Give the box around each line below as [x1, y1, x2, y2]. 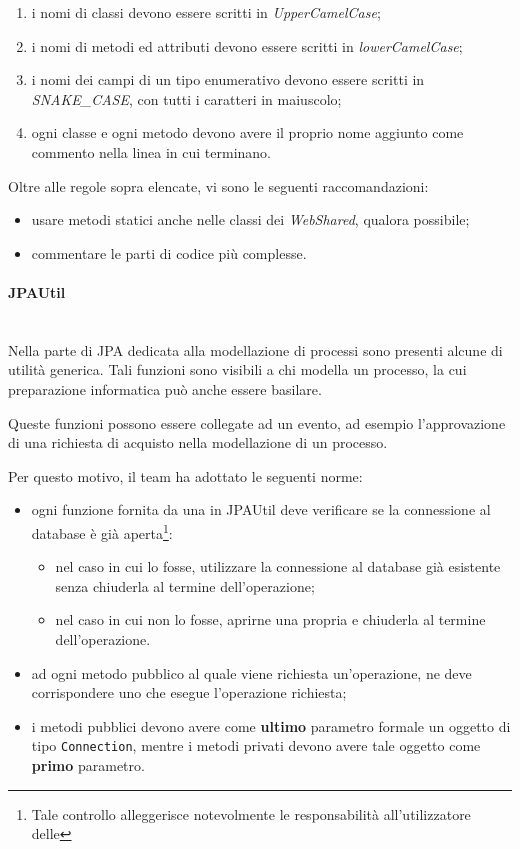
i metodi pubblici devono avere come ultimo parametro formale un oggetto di [31, 715, 511, 736]
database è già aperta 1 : [31, 519, 173, 543]
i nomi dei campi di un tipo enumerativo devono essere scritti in [31, 69, 425, 90]
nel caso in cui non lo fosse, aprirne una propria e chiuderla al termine [55, 609, 486, 630]
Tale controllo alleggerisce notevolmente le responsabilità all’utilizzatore [31, 803, 471, 824]
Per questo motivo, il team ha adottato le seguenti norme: [8, 465, 363, 486]
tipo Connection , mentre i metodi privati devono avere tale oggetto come [31, 735, 481, 756]
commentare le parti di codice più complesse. [31, 242, 307, 263]
